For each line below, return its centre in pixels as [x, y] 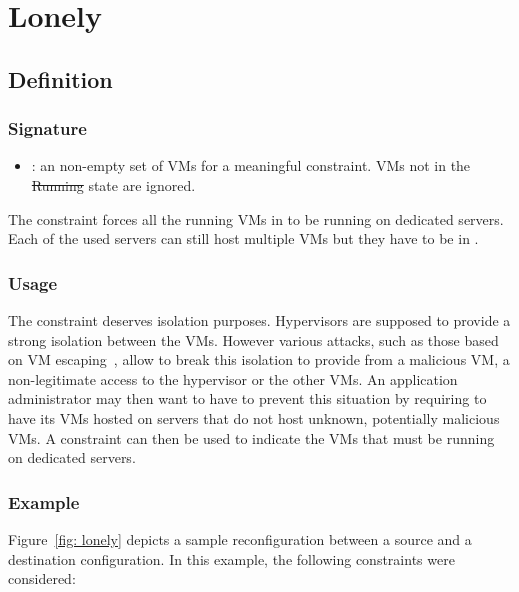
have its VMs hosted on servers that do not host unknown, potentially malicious [254, 417]
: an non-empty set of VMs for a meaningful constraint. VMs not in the [251, 165]
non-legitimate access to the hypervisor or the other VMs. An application [233, 378]
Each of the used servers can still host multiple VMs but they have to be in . [243, 238]
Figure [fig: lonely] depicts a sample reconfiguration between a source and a [240, 538]
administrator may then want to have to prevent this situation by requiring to [247, 398]
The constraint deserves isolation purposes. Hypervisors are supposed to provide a [259, 319]
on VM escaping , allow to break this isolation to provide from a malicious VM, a [259, 359]
